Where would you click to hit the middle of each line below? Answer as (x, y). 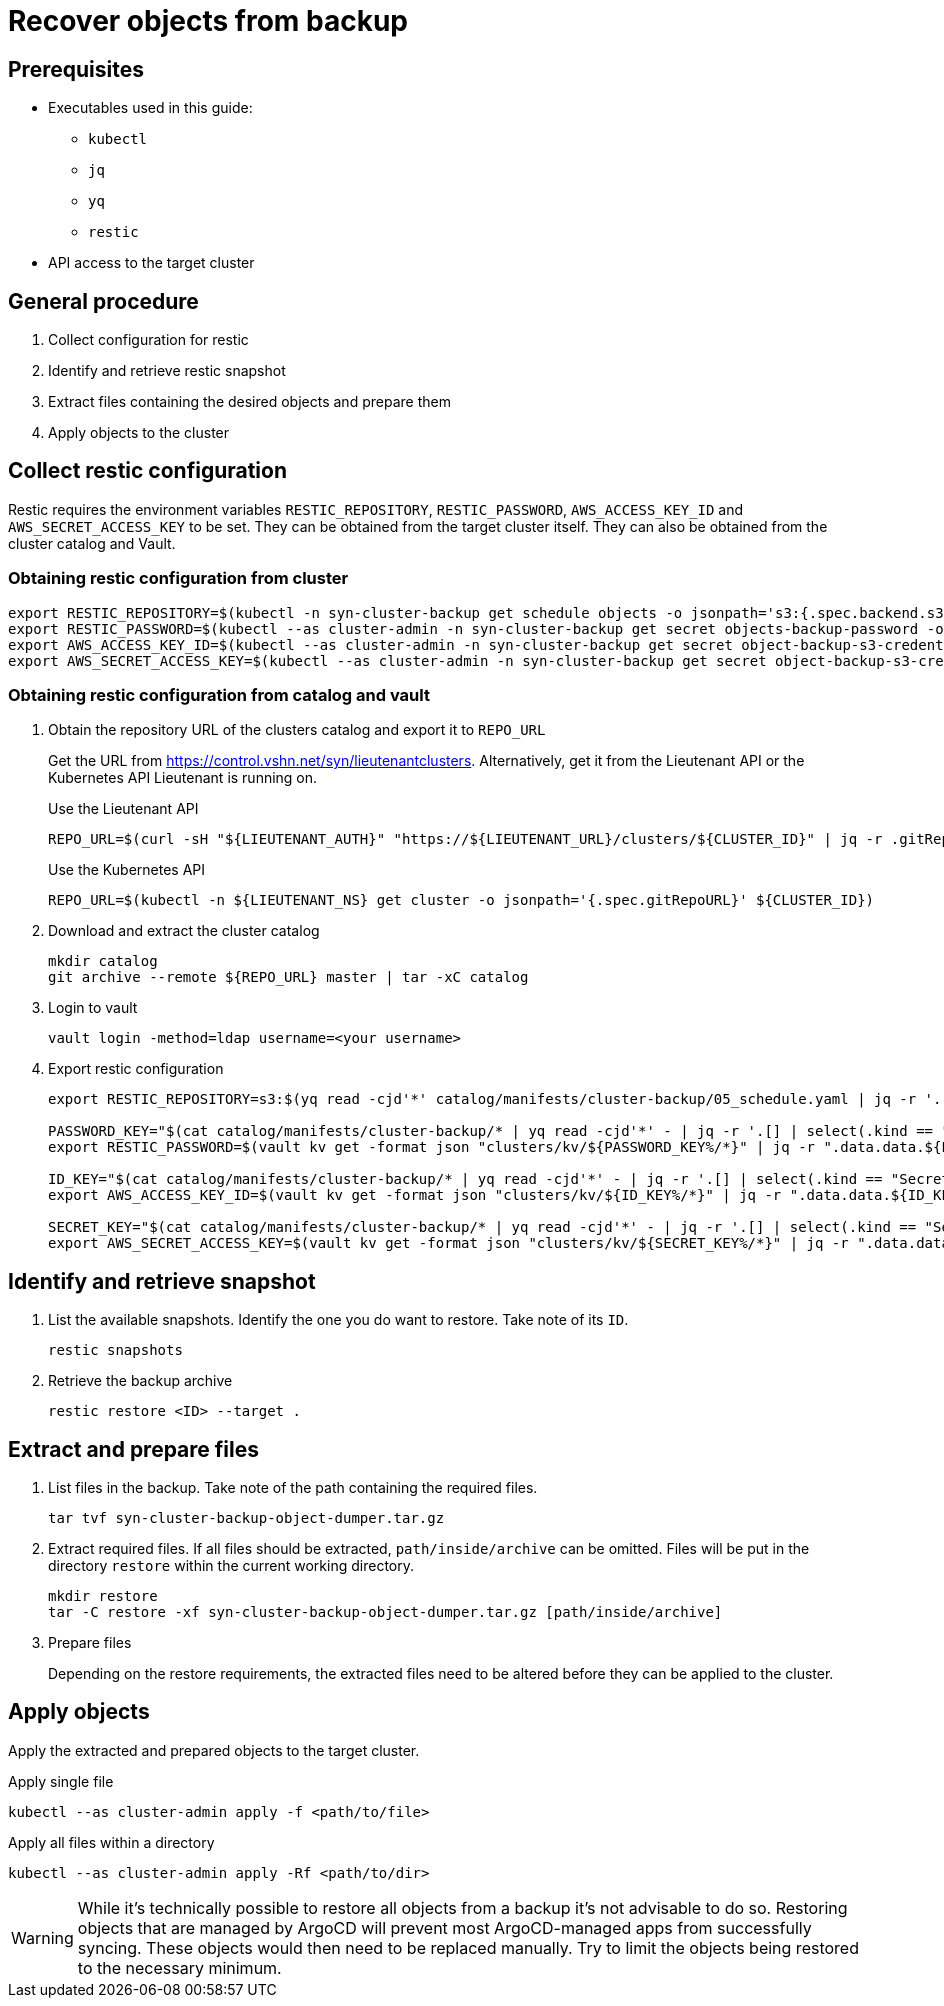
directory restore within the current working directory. (231, 1566)
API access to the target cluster (151, 263)
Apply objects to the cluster (139, 433)
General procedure (103, 301)
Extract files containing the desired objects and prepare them (249, 402)
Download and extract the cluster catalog (184, 931)
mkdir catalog (103, 961)
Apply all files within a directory (111, 1842)
